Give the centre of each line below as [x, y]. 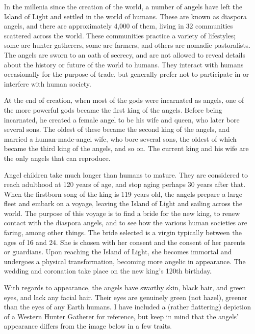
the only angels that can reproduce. [57, 158]
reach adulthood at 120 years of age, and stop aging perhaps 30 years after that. [125, 184]
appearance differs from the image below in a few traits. [88, 326]
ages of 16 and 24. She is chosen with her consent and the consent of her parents [125, 242]
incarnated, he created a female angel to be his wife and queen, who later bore [122, 119]
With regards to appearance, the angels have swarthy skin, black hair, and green [125, 288]
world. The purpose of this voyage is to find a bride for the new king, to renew [122, 213]
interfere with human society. [48, 83]
